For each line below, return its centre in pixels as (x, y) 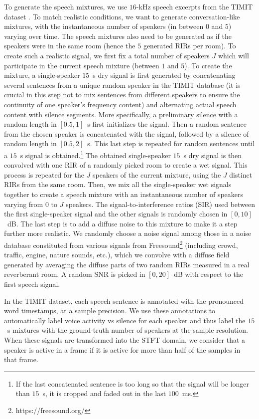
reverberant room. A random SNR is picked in (75, 274)
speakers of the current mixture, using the (157, 174)
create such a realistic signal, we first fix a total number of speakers (107, 55)
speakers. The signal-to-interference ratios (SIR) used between (161, 204)
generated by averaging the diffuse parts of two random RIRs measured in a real (127, 264)
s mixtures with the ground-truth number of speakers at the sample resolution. (128, 330)
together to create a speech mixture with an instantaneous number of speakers (124, 194)
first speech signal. (32, 284)
